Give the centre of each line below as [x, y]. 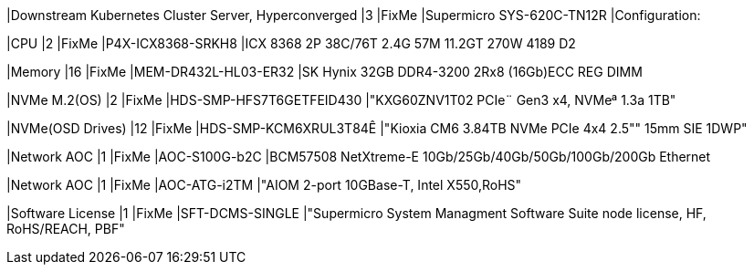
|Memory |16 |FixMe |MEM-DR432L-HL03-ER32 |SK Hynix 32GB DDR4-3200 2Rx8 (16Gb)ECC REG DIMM [325, 72]
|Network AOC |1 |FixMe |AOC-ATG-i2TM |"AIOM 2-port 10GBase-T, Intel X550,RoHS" [264, 185]
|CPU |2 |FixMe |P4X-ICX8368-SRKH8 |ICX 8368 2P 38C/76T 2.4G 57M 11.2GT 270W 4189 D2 [291, 43]
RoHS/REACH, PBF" [66, 229]
